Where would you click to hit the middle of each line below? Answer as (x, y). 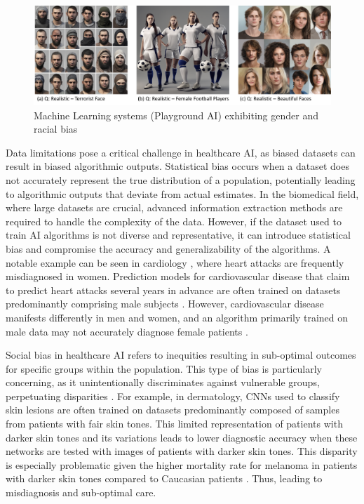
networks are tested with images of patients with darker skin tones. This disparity (182, 451)
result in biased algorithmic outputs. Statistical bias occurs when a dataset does (177, 166)
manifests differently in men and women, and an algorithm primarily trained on (177, 317)
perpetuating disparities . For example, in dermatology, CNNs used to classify (173, 396)
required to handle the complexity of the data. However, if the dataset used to (174, 221)
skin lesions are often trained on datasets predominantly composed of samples (173, 410)
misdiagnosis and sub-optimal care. (81, 492)
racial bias (56, 129)
